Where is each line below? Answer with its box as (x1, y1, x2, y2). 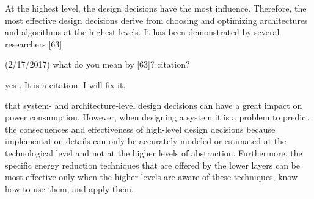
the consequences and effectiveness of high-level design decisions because (5, 122, 276, 135)
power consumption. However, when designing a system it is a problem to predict (5, 111, 309, 124)
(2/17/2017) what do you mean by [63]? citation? (5, 58, 190, 71)
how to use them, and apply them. (5, 182, 134, 195)
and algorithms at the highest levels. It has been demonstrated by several (5, 26, 280, 38)
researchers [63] (5, 37, 62, 50)
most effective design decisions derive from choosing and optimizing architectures (5, 13, 308, 26)
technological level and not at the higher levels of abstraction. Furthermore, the (5, 146, 302, 159)
